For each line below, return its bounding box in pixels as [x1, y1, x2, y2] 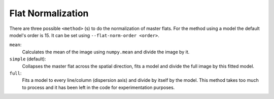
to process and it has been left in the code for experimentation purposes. [22, 84, 175, 90]
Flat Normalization [9, 8, 89, 19]
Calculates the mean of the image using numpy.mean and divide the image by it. [22, 49, 190, 55]
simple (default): [9, 56, 46, 62]
